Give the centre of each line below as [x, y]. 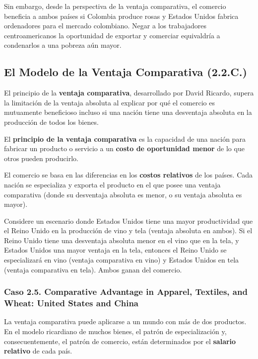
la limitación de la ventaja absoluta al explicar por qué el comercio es [109, 102]
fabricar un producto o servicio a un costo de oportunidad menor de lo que [124, 148]
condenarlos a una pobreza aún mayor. [63, 45]
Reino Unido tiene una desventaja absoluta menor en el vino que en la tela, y [122, 240]
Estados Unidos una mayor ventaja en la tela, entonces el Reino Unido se [115, 250]
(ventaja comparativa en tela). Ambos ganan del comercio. [93, 269]
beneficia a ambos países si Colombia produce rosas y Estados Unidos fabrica [121, 16]
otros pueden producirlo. [41, 158]
